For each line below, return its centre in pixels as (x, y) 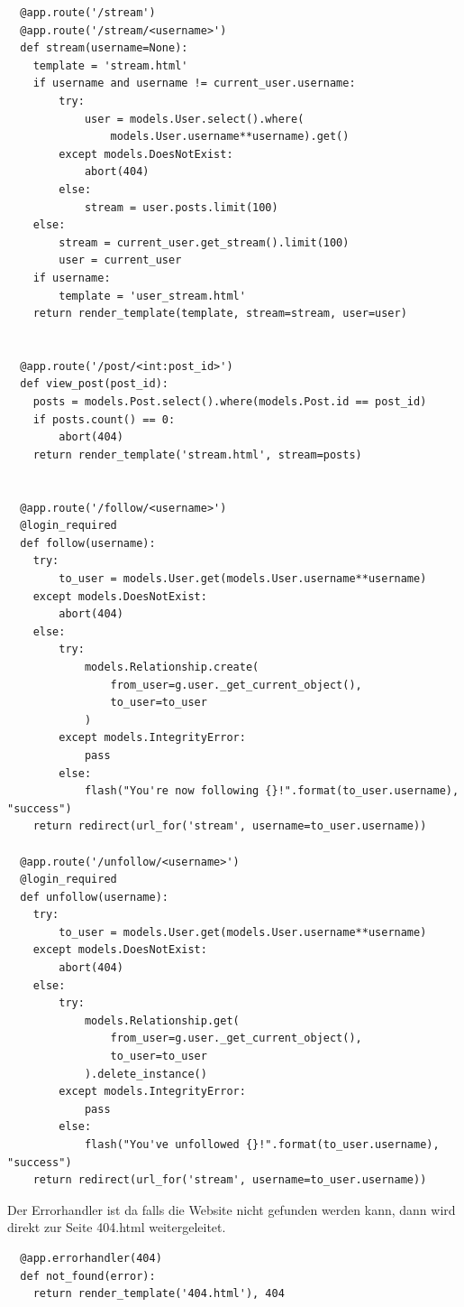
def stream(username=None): (104, 48)
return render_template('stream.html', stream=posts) (197, 454)
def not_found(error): (88, 1276)
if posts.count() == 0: (104, 419)
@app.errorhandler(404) (91, 1258)
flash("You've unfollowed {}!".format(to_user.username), (262, 1145)
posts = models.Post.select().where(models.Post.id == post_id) (230, 402)
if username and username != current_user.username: (194, 83)
